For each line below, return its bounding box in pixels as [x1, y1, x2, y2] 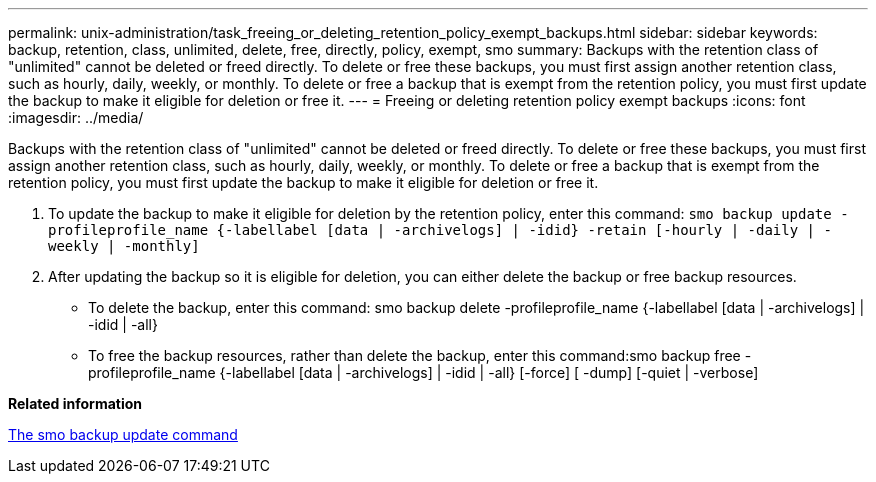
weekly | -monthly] [48, 238, 200, 254]
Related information [8, 395, 143, 412]
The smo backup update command [8, 426, 238, 443]
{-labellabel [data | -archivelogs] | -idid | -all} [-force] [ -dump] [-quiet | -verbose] [219, 364, 759, 381]
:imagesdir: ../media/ [8, 109, 144, 126]
